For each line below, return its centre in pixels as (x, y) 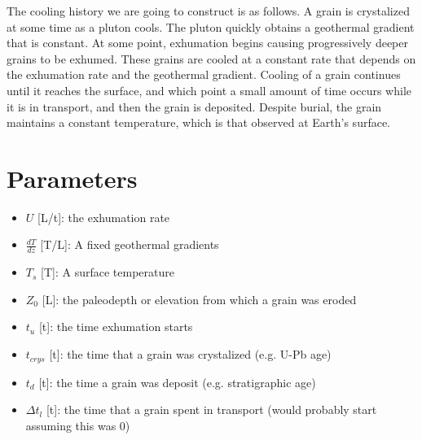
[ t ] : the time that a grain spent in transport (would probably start (211, 410)
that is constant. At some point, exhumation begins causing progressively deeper (207, 43)
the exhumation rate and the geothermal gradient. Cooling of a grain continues (204, 74)
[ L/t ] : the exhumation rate (104, 217)
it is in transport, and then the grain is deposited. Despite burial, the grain (194, 106)
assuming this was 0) (78, 425)
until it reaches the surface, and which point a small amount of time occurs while (209, 90)
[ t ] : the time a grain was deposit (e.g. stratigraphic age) (177, 382)
